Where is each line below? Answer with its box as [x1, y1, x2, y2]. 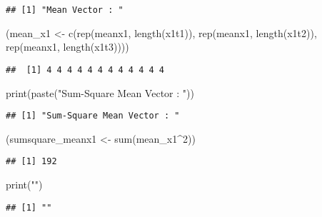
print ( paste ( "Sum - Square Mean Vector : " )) [6, 85, 194, 100]
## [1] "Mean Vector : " [6, 5, 124, 15]
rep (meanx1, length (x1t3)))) [6, 39, 129, 54]
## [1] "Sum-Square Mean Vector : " [6, 111, 180, 121]
